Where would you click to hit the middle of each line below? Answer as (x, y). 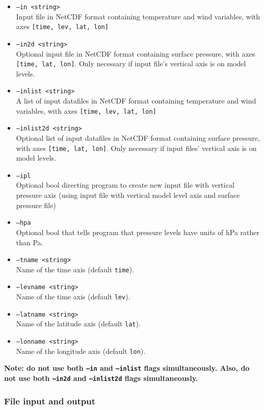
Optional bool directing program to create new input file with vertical (125, 185)
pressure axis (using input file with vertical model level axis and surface (128, 195)
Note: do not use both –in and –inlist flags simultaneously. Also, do (127, 368)
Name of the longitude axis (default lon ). (81, 351)
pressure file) (36, 205)
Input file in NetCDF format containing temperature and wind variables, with (138, 16)
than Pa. (30, 242)
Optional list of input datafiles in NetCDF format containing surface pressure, (138, 137)
